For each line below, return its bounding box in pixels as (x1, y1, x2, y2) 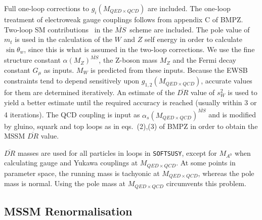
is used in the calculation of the (15, 34, 112, 45)
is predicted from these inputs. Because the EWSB (91, 65, 248, 75)
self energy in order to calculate (144, 34, 243, 45)
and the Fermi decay (172, 55, 236, 65)
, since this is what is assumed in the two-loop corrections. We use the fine (24, 43, 255, 54)
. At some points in (176, 157, 236, 168)
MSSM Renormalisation (4, 203, 133, 219)
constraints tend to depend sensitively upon (4, 75, 140, 86)
